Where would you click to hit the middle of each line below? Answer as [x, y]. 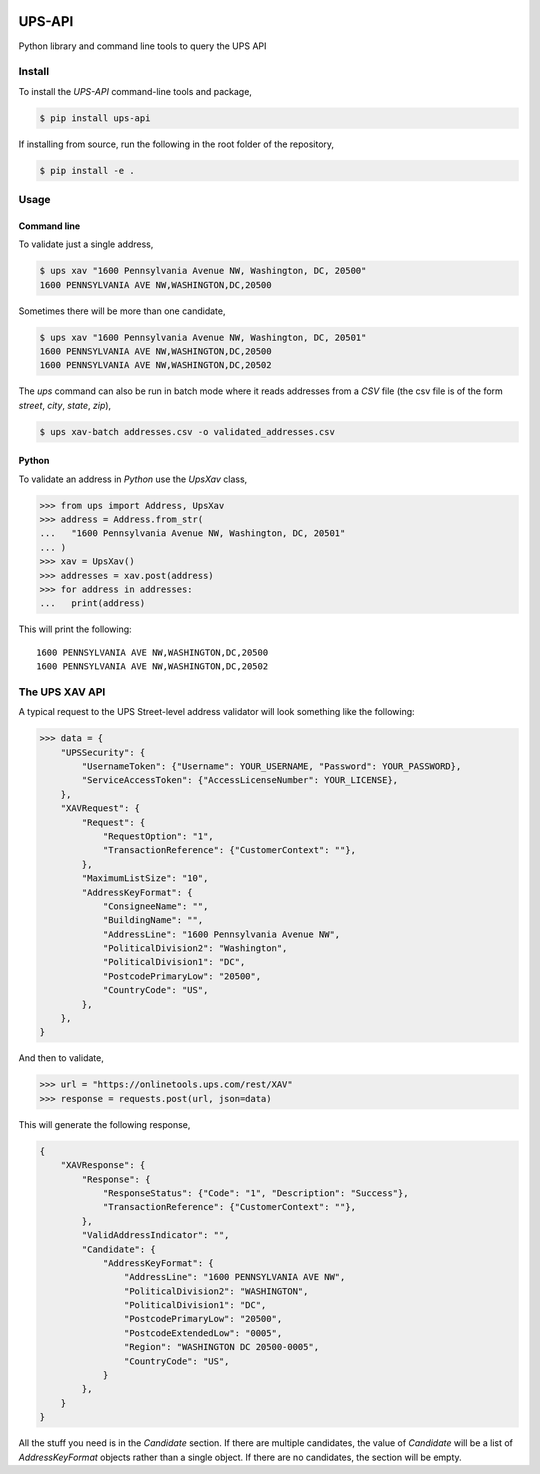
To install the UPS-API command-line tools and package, [135, 91]
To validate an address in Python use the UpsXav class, [133, 479]
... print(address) [92, 603]
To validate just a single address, [86, 244]
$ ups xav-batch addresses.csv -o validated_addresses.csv [187, 431]
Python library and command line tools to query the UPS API [142, 46]
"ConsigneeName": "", [155, 906]
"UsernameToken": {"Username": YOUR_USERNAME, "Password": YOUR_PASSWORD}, [271, 766]
